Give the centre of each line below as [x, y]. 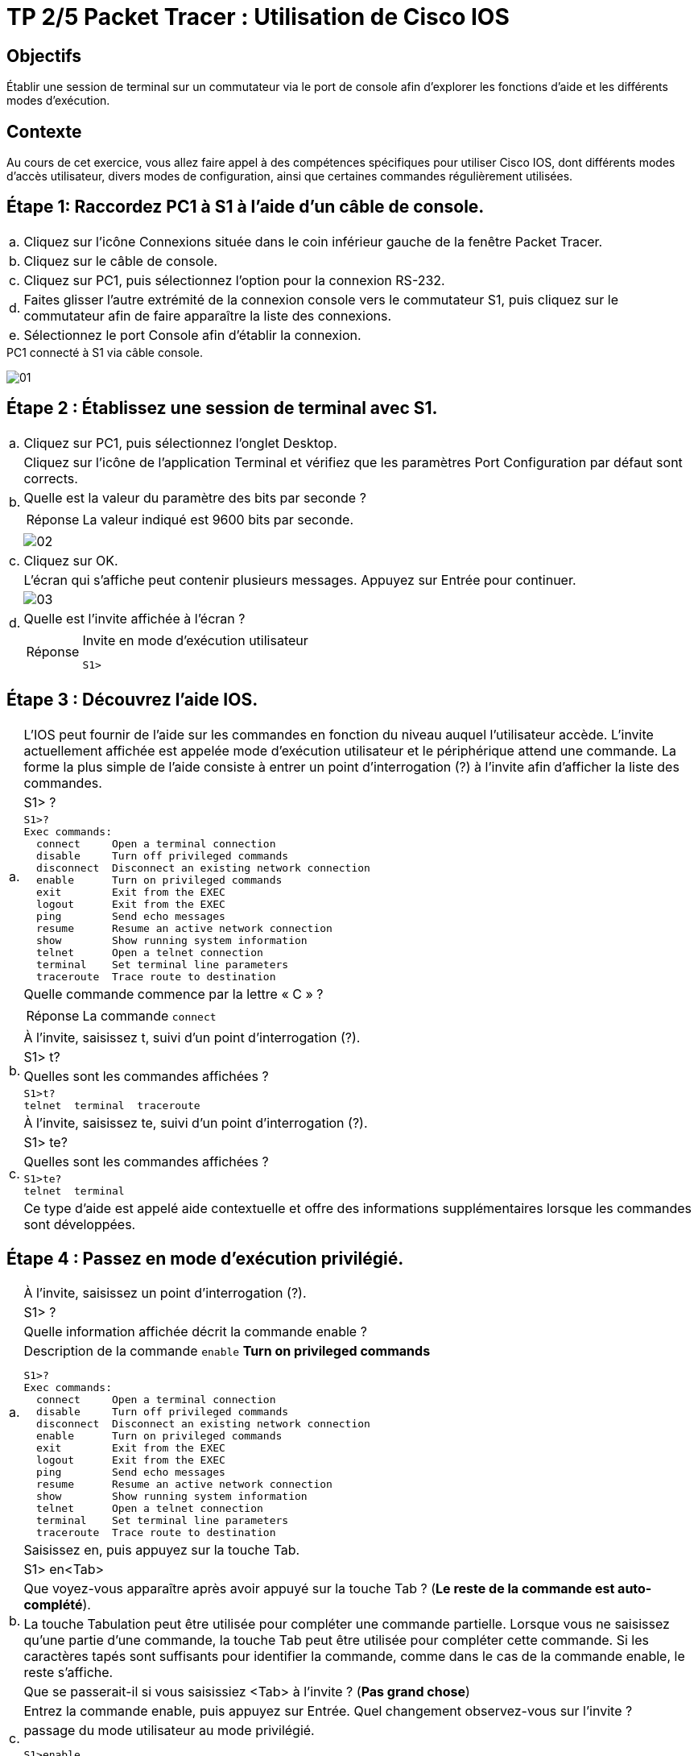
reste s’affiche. [68, 1673]
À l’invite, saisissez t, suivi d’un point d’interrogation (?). [192, 1037]
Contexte [44, 131]
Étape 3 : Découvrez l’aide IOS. [132, 700]
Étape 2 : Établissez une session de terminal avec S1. [222, 408]
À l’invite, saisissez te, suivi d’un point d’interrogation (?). [196, 1122]
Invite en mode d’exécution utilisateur [195, 640]
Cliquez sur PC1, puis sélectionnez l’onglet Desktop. [180, 443]
